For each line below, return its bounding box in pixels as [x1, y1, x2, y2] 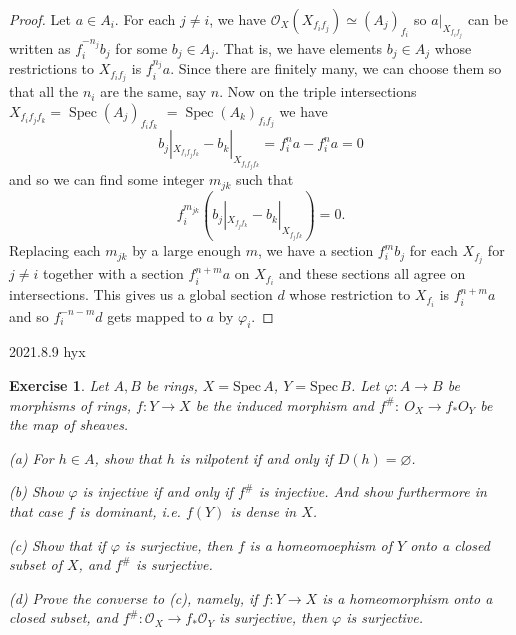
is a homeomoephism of [249, 534, 393, 555]
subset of [9, 554, 62, 575]
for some [115, 37, 168, 58]
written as [9, 37, 71, 58]
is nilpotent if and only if [179, 447, 333, 468]
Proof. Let [9, 9, 71, 29]
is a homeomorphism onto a [322, 587, 493, 608]
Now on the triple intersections [227, 81, 417, 102]
